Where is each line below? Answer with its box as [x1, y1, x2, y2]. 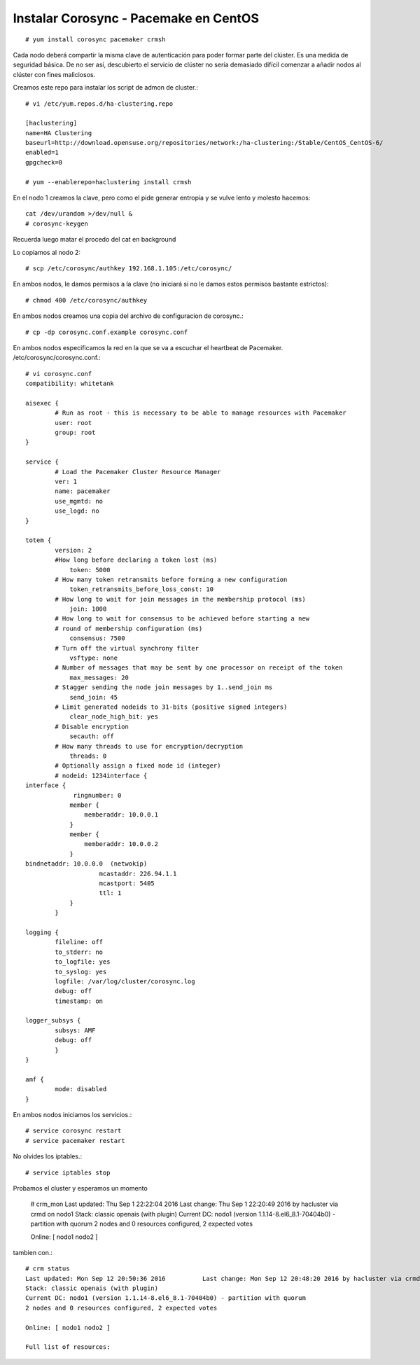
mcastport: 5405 [99, 880, 155, 887]
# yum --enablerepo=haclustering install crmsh [25, 178, 192, 186]
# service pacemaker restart [25, 1137, 125, 1144]
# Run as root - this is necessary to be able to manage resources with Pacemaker [55, 409, 346, 417]
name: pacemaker [55, 487, 111, 495]
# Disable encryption [55, 722, 129, 730]
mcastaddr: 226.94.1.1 [99, 869, 177, 878]
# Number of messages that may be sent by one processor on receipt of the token [55, 664, 343, 672]
